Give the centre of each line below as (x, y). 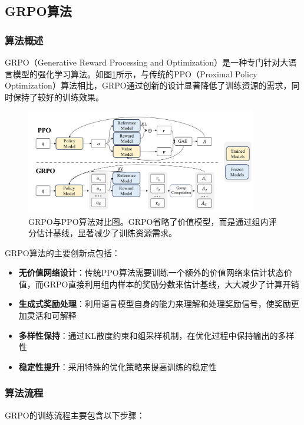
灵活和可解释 (52, 316)
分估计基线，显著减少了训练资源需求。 (103, 233)
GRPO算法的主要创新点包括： (62, 252)
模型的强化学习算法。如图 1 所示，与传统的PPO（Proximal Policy (135, 73)
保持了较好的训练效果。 (58, 97)
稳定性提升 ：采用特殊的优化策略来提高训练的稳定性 (118, 366)
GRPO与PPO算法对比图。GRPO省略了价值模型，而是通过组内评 (153, 221)
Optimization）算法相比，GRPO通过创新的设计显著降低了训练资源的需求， (148, 85)
